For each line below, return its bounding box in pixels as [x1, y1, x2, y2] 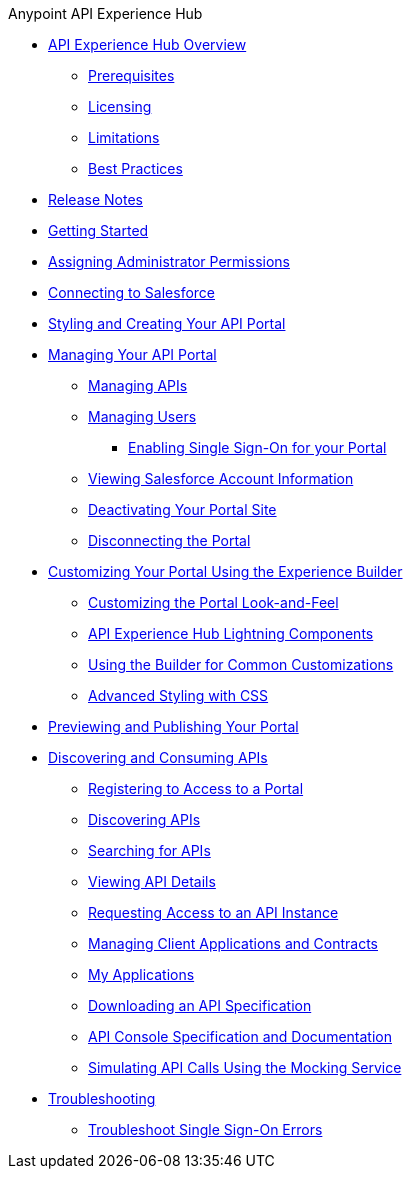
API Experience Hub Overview [48, 36, 247, 53]
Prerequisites [88, 67, 175, 84]
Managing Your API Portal [48, 346, 217, 363]
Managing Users [88, 408, 197, 425]
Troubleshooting [48, 1090, 156, 1107]
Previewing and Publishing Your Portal [48, 718, 299, 735]
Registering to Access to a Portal [88, 780, 304, 797]
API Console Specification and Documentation [88, 1028, 392, 1045]
